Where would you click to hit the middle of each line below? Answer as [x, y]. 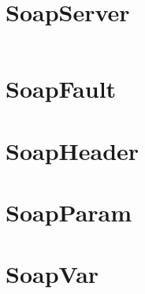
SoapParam [69, 212]
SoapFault [61, 89]
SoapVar [52, 274]
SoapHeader [72, 150]
